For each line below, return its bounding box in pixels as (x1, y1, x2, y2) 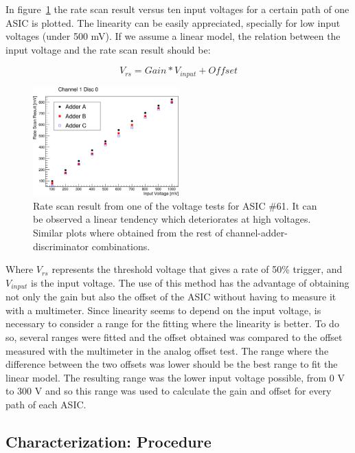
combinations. (91, 239, 150, 253)
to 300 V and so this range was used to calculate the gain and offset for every (5, 384, 332, 398)
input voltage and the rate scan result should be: (5, 42, 211, 56)
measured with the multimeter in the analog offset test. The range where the (5, 343, 329, 357)
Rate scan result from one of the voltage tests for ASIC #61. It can (33, 198, 317, 212)
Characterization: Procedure (5, 430, 211, 452)
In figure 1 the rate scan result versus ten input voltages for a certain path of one (5, 2, 350, 16)
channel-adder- (226, 225, 288, 239)
